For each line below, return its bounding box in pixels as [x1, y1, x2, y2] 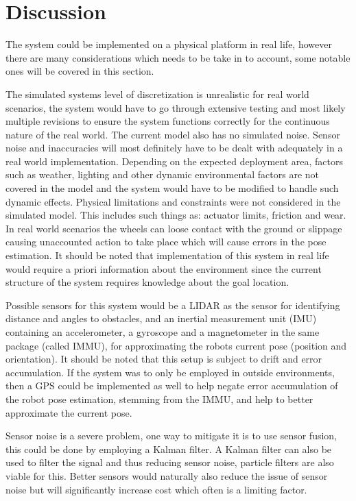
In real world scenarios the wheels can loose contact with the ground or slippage [5, 221, 342, 235]
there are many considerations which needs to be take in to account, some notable [5, 50, 351, 64]
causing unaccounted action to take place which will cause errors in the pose [5, 234, 327, 249]
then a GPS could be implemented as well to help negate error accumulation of [5, 378, 338, 393]
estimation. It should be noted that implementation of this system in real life [5, 248, 329, 262]
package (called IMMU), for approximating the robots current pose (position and [5, 338, 347, 352]
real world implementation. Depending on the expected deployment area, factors [5, 154, 343, 168]
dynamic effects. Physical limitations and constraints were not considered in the [5, 194, 341, 208]
